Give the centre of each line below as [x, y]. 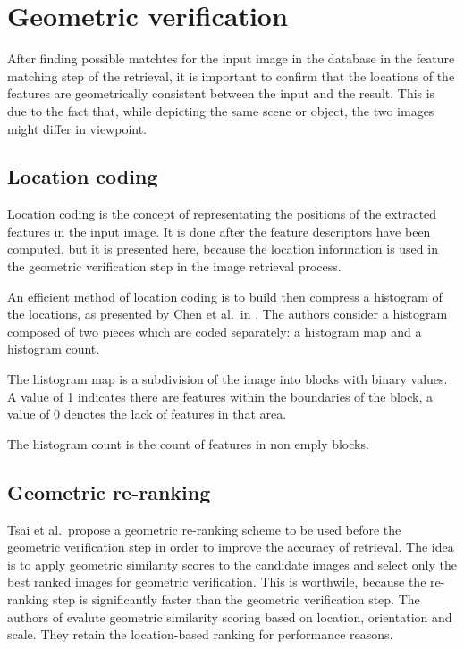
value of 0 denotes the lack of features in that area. [147, 414]
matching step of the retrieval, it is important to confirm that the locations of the [231, 75]
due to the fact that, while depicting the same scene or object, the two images [221, 110]
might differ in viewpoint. [77, 128]
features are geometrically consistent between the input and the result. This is [221, 93]
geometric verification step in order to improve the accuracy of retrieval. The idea [231, 547]
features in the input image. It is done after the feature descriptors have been [219, 231]
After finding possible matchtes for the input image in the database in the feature [231, 58]
